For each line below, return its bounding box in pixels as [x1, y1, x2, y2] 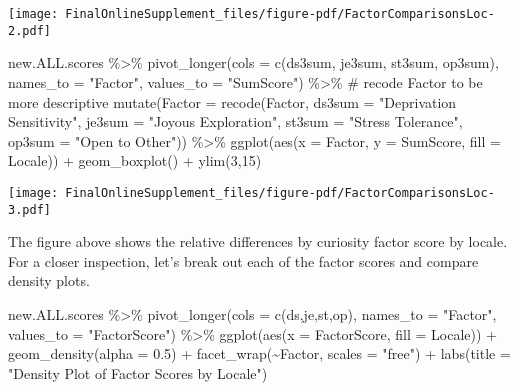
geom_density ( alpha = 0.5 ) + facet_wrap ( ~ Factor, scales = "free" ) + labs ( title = [8, 343, 511, 364]
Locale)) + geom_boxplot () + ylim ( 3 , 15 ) [8, 150, 262, 171]
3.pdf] [8, 202, 51, 217]
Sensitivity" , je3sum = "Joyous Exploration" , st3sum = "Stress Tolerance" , [8, 111, 463, 132]
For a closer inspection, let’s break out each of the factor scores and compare [8, 250, 479, 271]
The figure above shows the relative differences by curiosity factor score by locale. [8, 231, 508, 252]
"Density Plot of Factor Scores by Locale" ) [8, 362, 268, 383]
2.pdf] [8, 23, 51, 38]
